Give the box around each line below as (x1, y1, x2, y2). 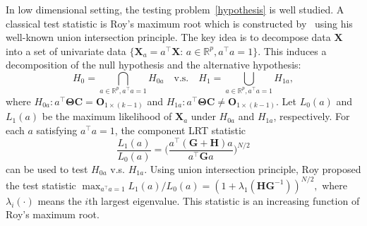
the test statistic (6, 177, 76, 192)
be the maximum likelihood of (42, 109, 172, 124)
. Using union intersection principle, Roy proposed (144, 161, 361, 176)
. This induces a (258, 43, 327, 58)
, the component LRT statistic (114, 122, 246, 137)
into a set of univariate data (6, 43, 126, 58)
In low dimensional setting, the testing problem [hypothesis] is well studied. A (6, 2, 344, 16)
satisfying (36, 122, 78, 137)
